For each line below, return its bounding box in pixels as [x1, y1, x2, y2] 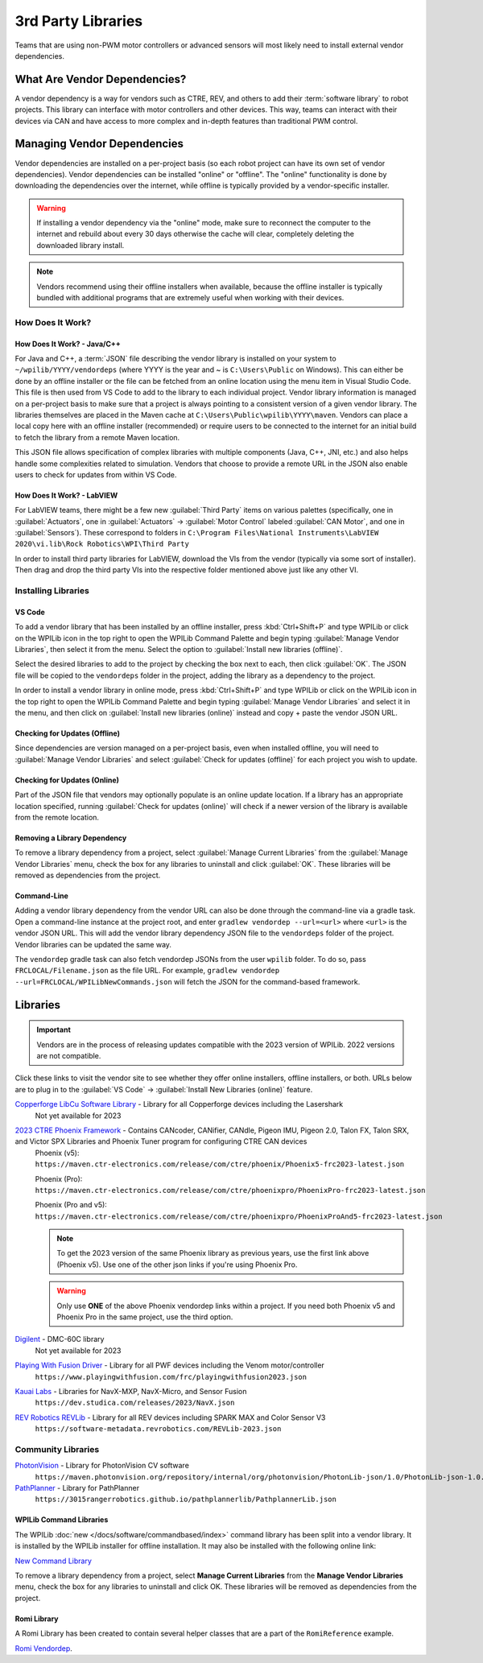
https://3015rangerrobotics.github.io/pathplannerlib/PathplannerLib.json [35, 1495, 337, 1504]
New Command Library [14, 1556, 93, 1566]
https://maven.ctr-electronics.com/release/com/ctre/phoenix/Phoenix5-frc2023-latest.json [35, 1160, 405, 1169]
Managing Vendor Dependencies [14, 137, 184, 151]
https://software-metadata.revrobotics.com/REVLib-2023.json [35, 1425, 282, 1434]
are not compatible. [36, 1050, 101, 1060]
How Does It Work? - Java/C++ [14, 339, 121, 349]
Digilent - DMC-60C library [14, 1335, 105, 1344]
